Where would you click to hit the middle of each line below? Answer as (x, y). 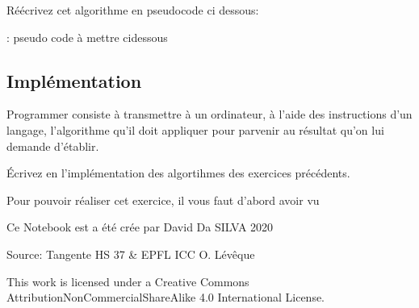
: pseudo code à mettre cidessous (87, 37)
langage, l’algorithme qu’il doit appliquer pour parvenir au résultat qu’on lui (195, 129)
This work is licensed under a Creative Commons (128, 281)
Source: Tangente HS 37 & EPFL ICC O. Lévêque (131, 254)
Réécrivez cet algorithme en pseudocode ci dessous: (133, 10)
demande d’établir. (53, 146)
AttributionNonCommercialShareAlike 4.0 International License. (166, 297)
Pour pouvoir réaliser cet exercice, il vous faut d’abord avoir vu (163, 200)
